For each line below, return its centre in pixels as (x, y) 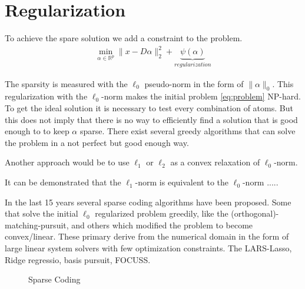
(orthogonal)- (255, 213)
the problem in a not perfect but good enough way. (97, 142)
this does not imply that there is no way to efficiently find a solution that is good (151, 119)
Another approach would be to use (67, 162)
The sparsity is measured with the (66, 83)
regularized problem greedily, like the (162, 213)
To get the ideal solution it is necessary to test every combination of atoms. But (149, 108)
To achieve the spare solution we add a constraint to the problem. (124, 38)
